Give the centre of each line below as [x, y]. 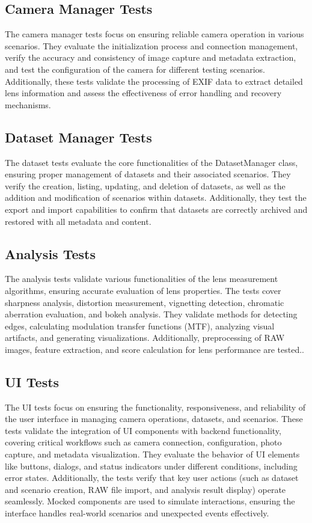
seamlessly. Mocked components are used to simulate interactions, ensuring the [150, 501]
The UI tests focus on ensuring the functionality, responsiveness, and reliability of [155, 407]
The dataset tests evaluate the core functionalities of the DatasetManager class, [151, 162]
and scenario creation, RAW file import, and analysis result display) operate [145, 489]
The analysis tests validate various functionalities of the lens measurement [142, 279]
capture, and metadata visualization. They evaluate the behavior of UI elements [152, 454]
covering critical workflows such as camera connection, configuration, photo [143, 442]
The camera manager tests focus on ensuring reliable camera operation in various [154, 34]
